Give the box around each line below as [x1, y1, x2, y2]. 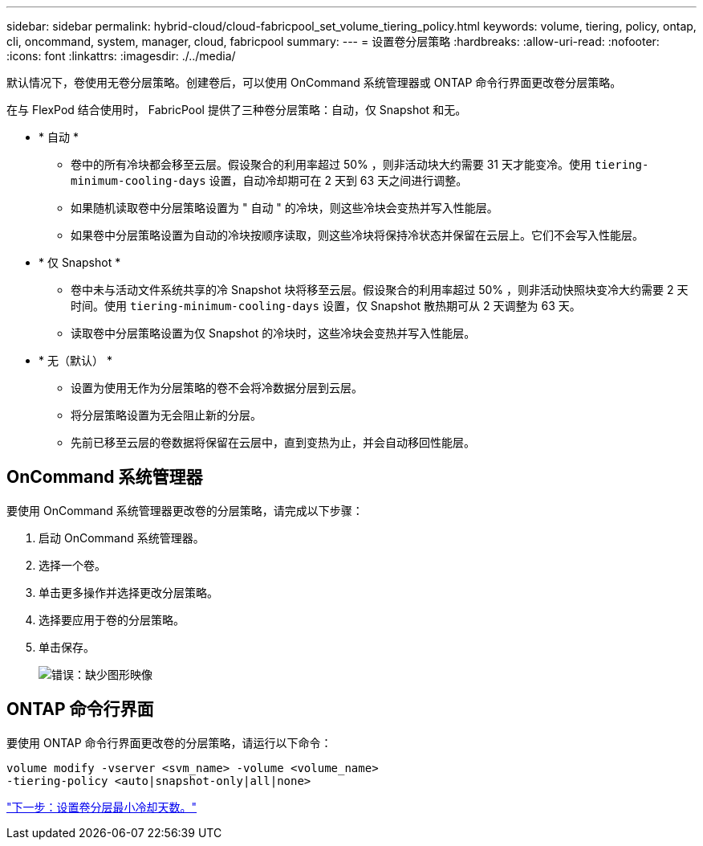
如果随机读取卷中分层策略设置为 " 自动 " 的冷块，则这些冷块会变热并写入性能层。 [71, 201, 498, 215]
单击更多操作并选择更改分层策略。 [39, 585, 218, 599]
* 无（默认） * [39, 354, 112, 367]
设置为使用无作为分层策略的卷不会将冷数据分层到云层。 [71, 381, 363, 394]
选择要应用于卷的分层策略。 [39, 612, 185, 627]
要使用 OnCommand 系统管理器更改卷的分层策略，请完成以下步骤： [6, 503, 364, 517]
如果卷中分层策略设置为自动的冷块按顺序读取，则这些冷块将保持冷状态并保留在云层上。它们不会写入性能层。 [71, 228, 644, 242]
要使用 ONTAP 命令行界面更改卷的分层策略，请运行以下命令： [6, 735, 332, 750]
